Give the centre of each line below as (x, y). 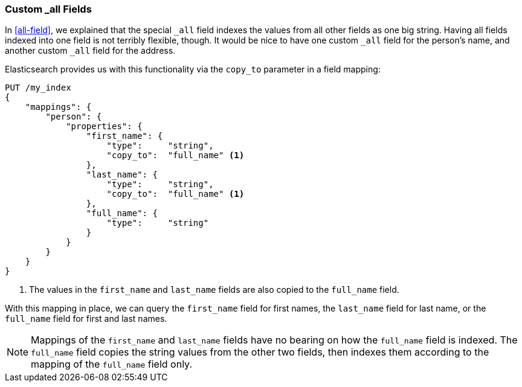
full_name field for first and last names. (86, 319)
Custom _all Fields (48, 9)
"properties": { (104, 126)
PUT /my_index (38, 88)
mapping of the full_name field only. (111, 364)
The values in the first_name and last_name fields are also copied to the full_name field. (214, 290)
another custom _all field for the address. (90, 51)
